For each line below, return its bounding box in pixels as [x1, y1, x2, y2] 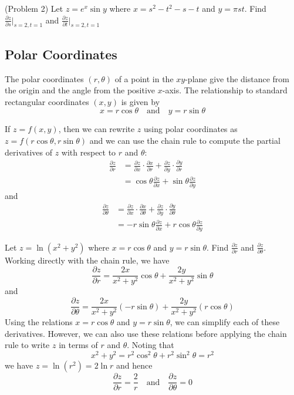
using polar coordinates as [144, 123, 238, 135]
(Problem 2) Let [5, 2, 63, 14]
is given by [121, 95, 160, 107]
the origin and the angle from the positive [5, 84, 156, 96]
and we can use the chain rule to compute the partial [89, 134, 281, 146]
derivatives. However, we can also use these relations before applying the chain [5, 327, 287, 339]
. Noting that [127, 339, 174, 351]
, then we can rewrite [58, 123, 135, 135]
